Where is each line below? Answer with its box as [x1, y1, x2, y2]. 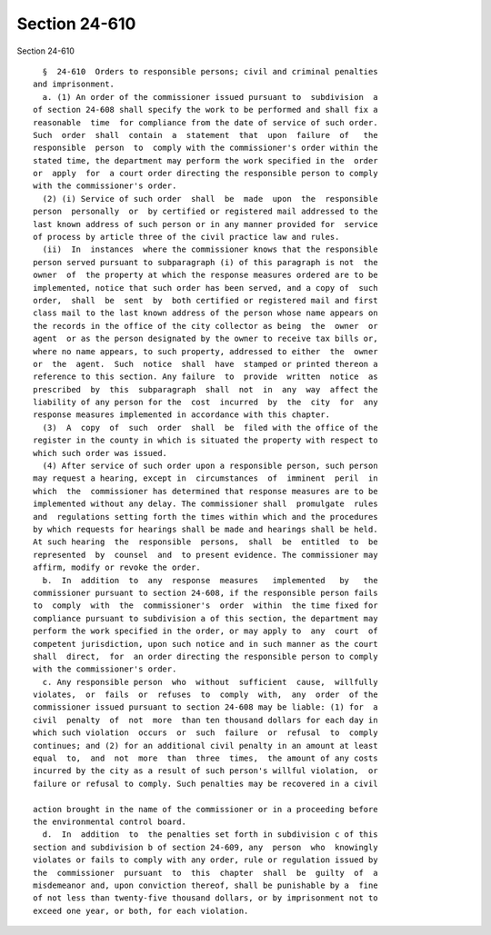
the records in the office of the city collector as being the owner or [33, 321, 378, 331]
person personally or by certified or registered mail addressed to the [33, 206, 378, 217]
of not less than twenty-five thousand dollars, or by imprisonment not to [33, 893, 378, 903]
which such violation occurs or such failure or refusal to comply [33, 728, 378, 738]
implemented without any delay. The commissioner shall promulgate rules [33, 499, 378, 509]
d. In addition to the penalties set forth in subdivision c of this [42, 830, 378, 840]
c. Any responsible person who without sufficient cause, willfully [42, 677, 378, 687]
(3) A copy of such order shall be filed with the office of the [42, 423, 378, 433]
